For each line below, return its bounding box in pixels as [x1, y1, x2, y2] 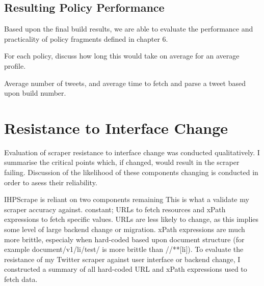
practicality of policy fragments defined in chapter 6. [4, 33, 168, 44]
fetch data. [4, 274, 38, 284]
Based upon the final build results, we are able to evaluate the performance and [4, 23, 253, 34]
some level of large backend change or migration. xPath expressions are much [4, 224, 245, 235]
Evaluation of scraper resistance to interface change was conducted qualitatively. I [4, 147, 260, 157]
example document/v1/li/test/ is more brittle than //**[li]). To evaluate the [4, 244, 244, 254]
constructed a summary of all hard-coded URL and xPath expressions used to [4, 264, 247, 274]
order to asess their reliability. [4, 177, 97, 187]
